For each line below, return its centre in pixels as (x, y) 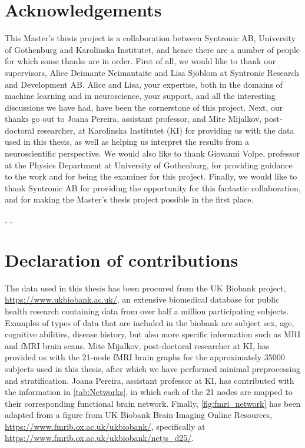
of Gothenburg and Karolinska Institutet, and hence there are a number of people (152, 49)
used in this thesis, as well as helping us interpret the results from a (127, 142)
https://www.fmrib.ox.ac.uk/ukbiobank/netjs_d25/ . (100, 438)
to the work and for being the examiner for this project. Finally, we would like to (151, 176)
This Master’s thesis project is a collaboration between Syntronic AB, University (150, 38)
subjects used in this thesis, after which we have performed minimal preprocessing (153, 368)
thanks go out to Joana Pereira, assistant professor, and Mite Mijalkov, (133, 119)
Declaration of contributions (122, 259)
